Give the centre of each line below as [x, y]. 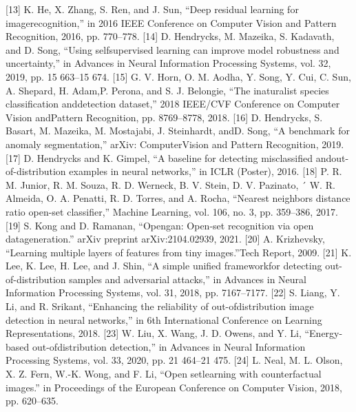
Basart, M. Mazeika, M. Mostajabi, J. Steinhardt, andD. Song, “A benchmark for [178, 131]
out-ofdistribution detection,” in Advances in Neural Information [169, 346]
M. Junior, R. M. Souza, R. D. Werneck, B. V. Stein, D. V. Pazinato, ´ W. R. [170, 184]
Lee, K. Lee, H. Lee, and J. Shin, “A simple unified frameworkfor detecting [164, 266]
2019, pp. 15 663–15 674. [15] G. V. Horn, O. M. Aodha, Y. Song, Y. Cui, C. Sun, [178, 76]
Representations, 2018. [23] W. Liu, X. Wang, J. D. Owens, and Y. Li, [154, 333]
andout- [332, 157]
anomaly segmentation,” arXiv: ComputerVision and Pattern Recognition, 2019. [175, 144]
